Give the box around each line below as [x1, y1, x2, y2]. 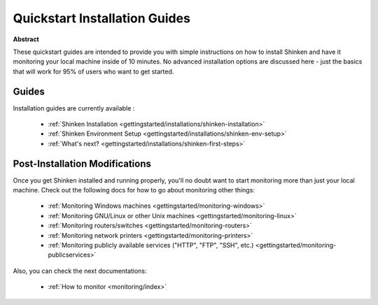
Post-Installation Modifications [13, 157, 152, 169]
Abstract [13, 35, 40, 43]
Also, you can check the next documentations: [13, 267, 147, 275]
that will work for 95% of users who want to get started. [13, 67, 174, 76]
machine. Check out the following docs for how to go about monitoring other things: [13, 186, 255, 194]
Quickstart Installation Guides [13, 10, 190, 26]
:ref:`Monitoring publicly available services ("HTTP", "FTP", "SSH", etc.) [48, 241, 254, 250]
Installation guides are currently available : [13, 104, 135, 112]
